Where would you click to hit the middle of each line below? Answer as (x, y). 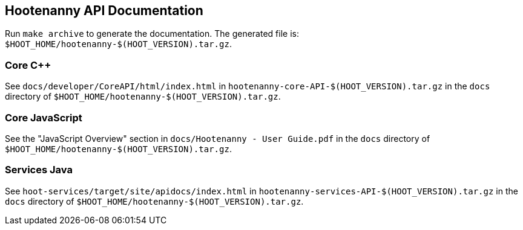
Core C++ (28, 65)
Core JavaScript (44, 117)
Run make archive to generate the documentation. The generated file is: (152, 34)
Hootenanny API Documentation (104, 11)
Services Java (39, 170)
